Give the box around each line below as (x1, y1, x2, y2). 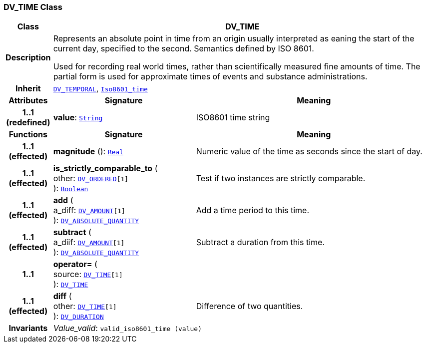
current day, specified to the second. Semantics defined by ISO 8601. (53, 43, 314, 54)
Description (5, 52, 51, 63)
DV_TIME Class (3, 2, 62, 12)
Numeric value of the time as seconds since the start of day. (196, 146, 423, 157)
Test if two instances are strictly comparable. (196, 173, 366, 184)
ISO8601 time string (196, 112, 270, 123)
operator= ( (53, 259, 97, 270)
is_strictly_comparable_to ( (53, 163, 158, 174)
